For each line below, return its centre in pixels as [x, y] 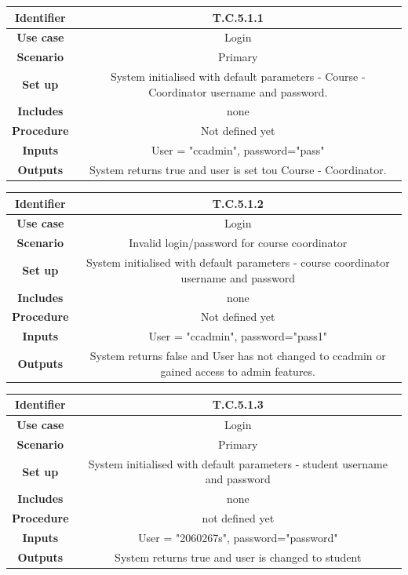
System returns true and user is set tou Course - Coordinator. [238, 169]
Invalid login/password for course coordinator [238, 243]
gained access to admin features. [238, 371]
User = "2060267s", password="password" [238, 537]
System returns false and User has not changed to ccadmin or [238, 356]
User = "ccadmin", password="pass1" [238, 336]
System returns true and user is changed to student [238, 557]
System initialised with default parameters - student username [238, 463]
